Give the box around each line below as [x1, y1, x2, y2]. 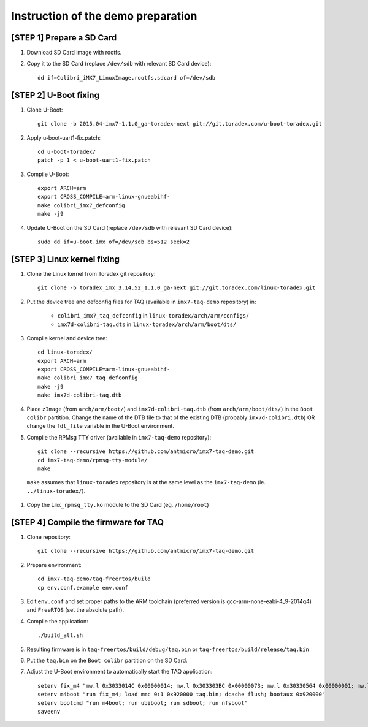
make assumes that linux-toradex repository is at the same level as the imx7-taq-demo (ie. [26, 479, 266, 486]
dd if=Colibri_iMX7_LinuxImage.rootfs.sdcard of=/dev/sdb [37, 74, 216, 81]
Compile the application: [26, 617, 88, 625]
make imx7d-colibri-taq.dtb [37, 392, 122, 398]
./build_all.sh [37, 632, 83, 639]
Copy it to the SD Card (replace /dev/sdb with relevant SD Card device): [26, 60, 212, 67]
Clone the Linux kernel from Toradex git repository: [26, 270, 156, 277]
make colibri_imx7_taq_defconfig [37, 375, 138, 381]
